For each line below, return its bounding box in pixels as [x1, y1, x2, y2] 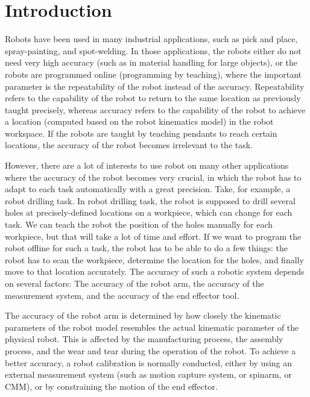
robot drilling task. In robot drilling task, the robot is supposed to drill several [5, 194, 296, 207]
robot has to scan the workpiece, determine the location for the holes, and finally [5, 253, 304, 266]
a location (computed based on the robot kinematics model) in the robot [5, 115, 274, 128]
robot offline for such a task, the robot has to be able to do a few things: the [5, 242, 288, 254]
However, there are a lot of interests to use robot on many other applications [5, 159, 289, 172]
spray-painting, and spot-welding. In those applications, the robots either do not [5, 44, 302, 57]
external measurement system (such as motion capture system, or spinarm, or [5, 368, 292, 381]
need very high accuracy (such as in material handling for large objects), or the [5, 56, 298, 69]
